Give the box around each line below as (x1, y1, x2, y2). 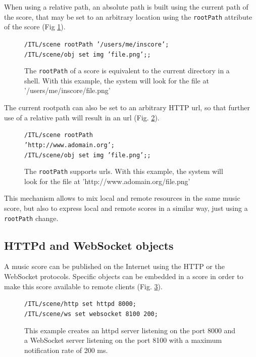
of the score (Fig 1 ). (4, 21, 66, 32)
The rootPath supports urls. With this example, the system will (24, 166, 223, 176)
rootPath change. (4, 212, 59, 223)
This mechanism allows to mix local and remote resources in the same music (4, 193, 240, 203)
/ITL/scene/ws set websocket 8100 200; (24, 310, 158, 318)
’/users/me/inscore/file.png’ (24, 85, 111, 96)
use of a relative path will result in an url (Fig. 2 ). (4, 112, 160, 122)
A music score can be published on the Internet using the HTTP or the (4, 261, 225, 272)
